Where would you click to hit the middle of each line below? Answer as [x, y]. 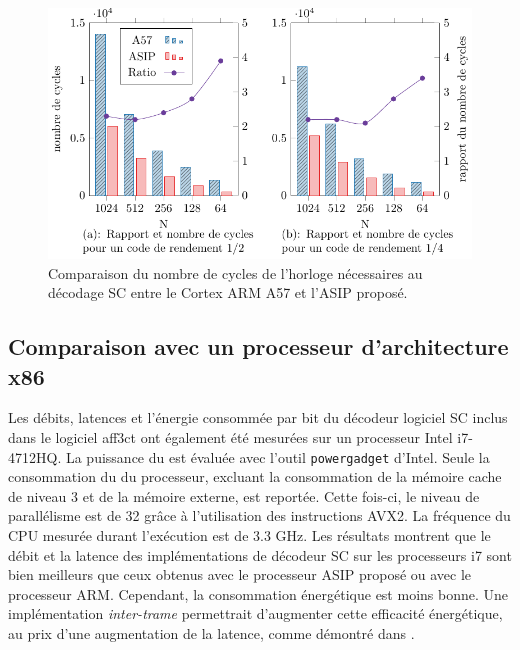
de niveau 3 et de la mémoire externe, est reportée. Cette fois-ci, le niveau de [244, 495]
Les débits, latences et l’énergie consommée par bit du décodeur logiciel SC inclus [258, 417]
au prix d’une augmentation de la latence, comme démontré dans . [211, 632]
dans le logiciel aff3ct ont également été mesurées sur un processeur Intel [230, 436]
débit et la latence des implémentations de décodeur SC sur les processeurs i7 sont [260, 554]
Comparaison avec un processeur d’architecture [258, 346]
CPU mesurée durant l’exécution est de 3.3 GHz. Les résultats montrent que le [249, 535]
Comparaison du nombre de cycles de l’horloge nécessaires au [235, 272]
